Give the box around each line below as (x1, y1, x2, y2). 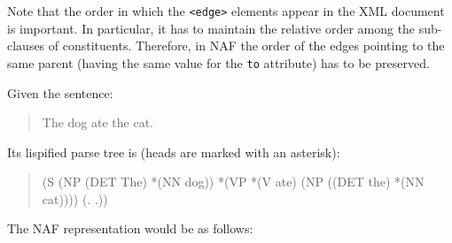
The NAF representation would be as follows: (7, 219, 253, 238)
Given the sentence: (7, 83, 113, 102)
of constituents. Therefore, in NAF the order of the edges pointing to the (48, 36, 445, 55)
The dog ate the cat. (42, 113, 153, 132)
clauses (7, 36, 45, 55)
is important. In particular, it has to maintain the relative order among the (7, 19, 416, 37)
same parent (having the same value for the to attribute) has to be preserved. (7, 53, 430, 72)
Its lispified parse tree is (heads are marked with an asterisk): (7, 142, 340, 161)
